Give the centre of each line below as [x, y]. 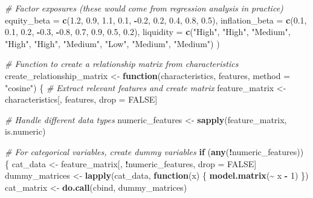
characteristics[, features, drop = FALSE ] [81, 99]
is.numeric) [25, 131]
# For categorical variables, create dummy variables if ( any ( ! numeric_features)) [154, 151]
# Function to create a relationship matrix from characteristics [122, 64]
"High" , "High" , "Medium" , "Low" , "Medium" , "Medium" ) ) [112, 43]
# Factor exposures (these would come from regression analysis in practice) [144, 8]
